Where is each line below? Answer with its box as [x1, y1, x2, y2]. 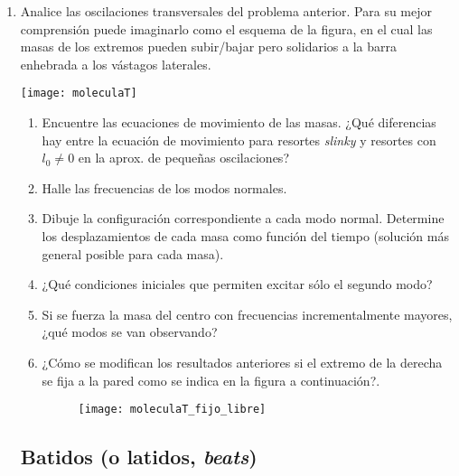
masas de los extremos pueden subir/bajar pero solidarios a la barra [20, 37, 397, 56]
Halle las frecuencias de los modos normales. [42, 178, 287, 197]
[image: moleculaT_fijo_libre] [78, 403, 267, 416]
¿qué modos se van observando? [42, 322, 218, 341]
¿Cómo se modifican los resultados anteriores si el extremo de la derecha [42, 352, 443, 371]
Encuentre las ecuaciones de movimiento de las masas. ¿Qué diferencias [42, 113, 436, 132]
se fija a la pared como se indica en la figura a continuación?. [42, 370, 380, 389]
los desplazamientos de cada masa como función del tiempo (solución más [42, 227, 449, 245]
